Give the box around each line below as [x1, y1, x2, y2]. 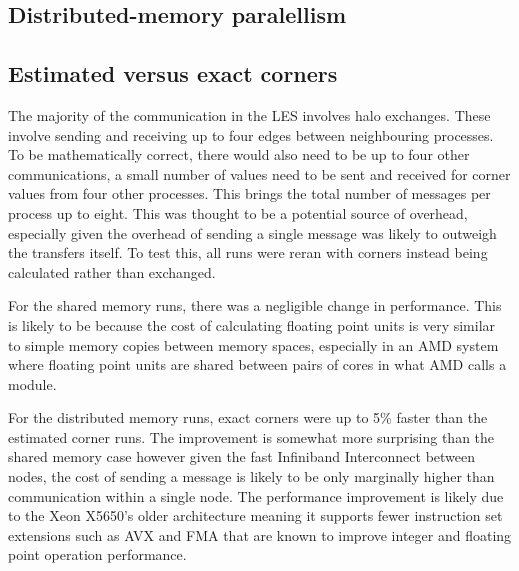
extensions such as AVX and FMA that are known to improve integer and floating [8, 524, 512, 545]
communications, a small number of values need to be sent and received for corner [8, 163, 511, 184]
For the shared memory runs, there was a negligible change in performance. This [8, 295, 502, 316]
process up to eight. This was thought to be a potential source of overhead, [8, 202, 468, 223]
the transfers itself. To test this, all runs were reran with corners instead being [8, 242, 488, 263]
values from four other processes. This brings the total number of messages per [8, 183, 491, 204]
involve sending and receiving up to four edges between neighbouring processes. [8, 124, 494, 145]
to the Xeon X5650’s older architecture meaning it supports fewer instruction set [8, 505, 503, 526]
